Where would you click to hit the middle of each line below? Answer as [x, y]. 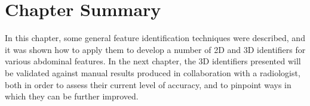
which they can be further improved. [72, 96]
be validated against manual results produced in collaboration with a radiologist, [153, 72]
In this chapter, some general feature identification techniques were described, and [155, 38]
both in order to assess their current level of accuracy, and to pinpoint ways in [148, 84]
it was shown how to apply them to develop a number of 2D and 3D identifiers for [155, 49]
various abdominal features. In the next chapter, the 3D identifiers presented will [153, 61]
